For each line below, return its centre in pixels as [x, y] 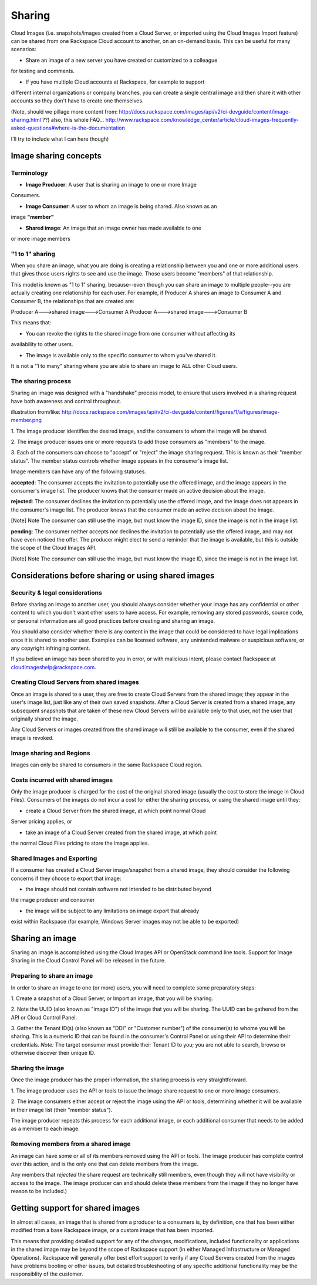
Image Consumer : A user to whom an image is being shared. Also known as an [121, 206]
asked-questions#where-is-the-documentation [68, 128]
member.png [26, 420]
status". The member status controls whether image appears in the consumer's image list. [120, 461]
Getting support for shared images [75, 1208]
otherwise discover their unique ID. [53, 1053]
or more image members [41, 238]
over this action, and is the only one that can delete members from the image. [105, 1164]
